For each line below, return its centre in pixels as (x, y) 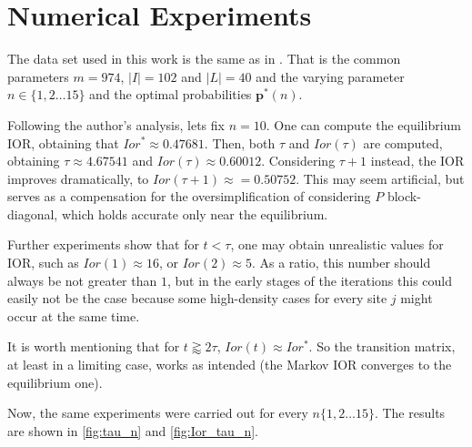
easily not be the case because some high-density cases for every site (197, 298)
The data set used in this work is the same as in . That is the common (204, 59)
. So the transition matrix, (382, 346)
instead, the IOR (417, 161)
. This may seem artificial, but (380, 178)
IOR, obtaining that (63, 142)
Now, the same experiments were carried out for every (158, 413)
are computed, (403, 142)
